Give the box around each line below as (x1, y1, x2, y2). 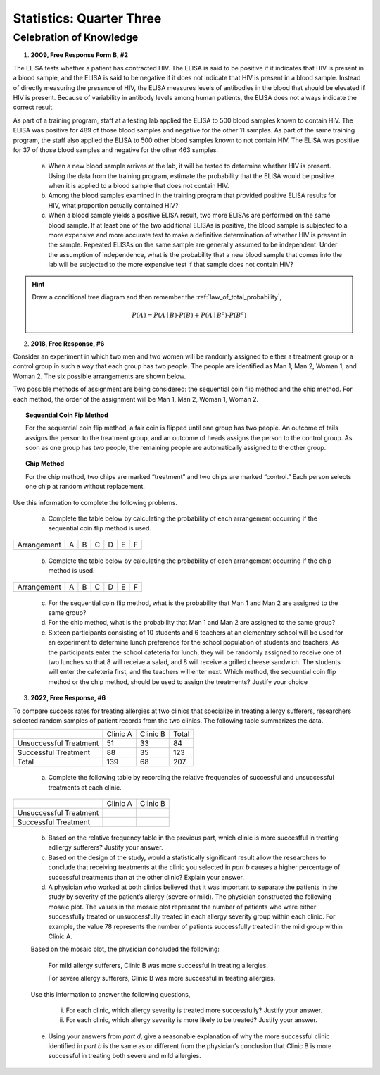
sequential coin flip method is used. (48, 524, 151, 533)
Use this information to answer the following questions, (30, 990, 191, 998)
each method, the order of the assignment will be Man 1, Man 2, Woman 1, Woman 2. (13, 394, 259, 403)
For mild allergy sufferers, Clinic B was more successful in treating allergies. (48, 961, 269, 969)
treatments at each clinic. (48, 783, 122, 792)
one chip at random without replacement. (25, 483, 146, 491)
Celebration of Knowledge (13, 31, 139, 44)
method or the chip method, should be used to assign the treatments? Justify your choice (48, 677, 308, 686)
